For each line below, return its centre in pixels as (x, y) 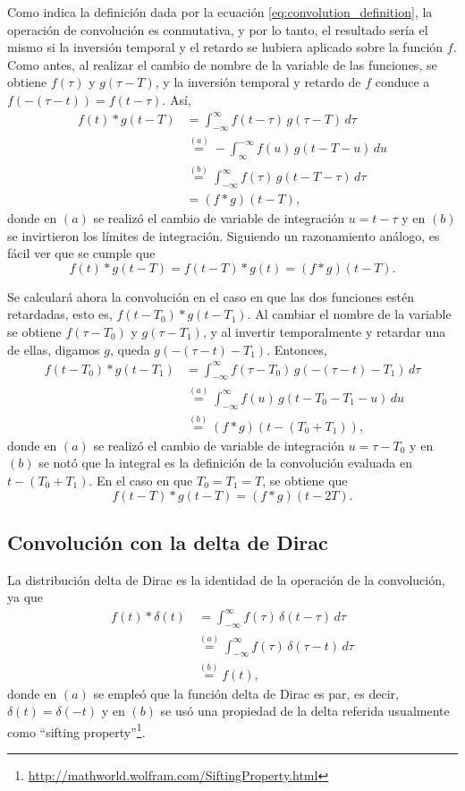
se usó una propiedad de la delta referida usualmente (305, 711)
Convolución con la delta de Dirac (168, 542)
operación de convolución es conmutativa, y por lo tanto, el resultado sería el (218, 29)
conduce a (402, 82)
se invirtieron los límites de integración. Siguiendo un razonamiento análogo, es (224, 235)
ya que (25, 597)
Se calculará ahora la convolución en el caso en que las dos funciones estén (211, 296)
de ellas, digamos (54, 349)
